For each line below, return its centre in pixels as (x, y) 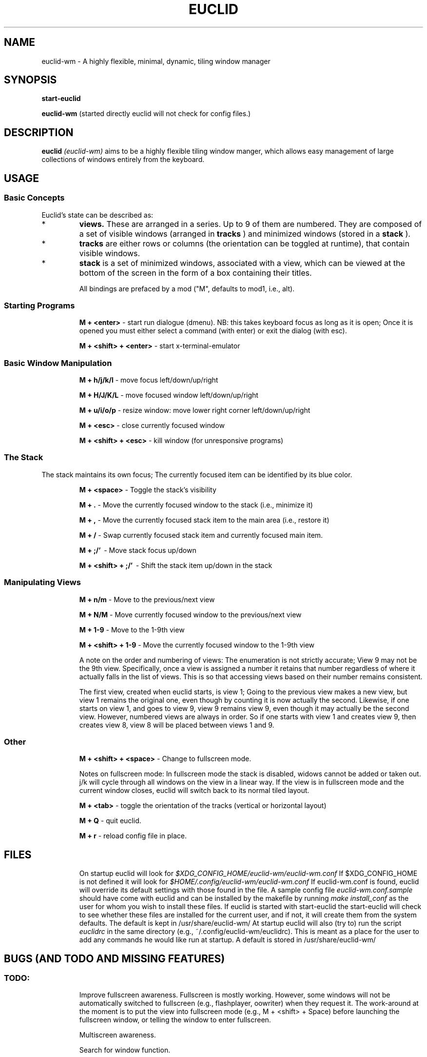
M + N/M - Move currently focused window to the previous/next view (190, 614)
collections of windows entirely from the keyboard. (123, 160)
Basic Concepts (34, 198)
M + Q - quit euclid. (110, 821)
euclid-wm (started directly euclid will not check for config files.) (146, 114)
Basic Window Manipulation (58, 363)
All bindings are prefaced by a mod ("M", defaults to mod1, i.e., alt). (187, 288)
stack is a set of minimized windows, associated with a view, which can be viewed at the (242, 263)
